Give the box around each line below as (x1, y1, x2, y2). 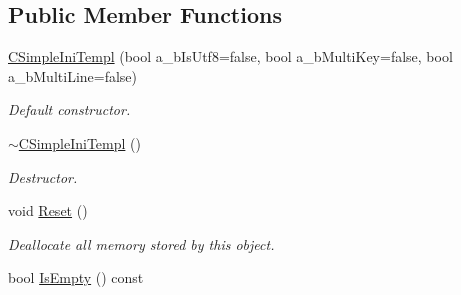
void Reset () (8, 200, 88, 221)
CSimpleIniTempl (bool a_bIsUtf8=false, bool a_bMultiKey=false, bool (8, 46, 453, 67)
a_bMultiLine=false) (8, 65, 138, 86)
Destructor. (8, 166, 78, 187)
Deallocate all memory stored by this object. (8, 233, 275, 254)
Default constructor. (8, 99, 131, 120)
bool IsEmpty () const (8, 267, 144, 288)
